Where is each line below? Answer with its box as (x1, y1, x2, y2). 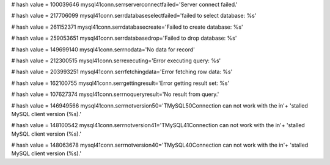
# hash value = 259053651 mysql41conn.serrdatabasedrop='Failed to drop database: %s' (11, 34, 237, 42)
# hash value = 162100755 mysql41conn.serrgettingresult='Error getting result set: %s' (11, 79, 230, 87)
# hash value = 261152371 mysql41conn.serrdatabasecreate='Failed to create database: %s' (11, 23, 244, 31)
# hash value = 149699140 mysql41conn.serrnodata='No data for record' (11, 46, 195, 53)
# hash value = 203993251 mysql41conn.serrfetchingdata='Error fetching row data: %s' (11, 68, 233, 76)
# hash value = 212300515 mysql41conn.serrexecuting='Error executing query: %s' (11, 57, 221, 64)
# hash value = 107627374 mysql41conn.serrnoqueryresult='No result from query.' (11, 90, 219, 98)
